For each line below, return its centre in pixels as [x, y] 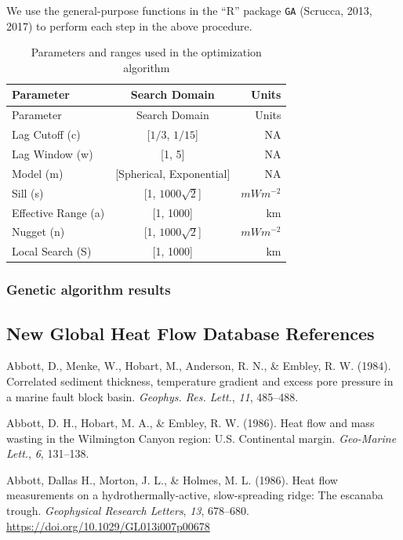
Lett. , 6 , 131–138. [48, 453]
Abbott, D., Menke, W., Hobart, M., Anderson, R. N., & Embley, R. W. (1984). [199, 366]
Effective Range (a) [58, 212]
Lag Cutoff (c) [46, 134]
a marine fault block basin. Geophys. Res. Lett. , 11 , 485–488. [152, 396]
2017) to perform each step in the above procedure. [129, 25]
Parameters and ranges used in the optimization [146, 52]
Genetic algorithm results [89, 290]
